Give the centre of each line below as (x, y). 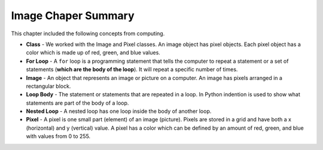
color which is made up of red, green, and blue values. (93, 53)
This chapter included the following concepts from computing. (88, 33)
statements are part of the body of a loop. (77, 103)
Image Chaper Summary (73, 16)
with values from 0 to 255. (58, 136)
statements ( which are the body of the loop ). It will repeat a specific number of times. (132, 69)
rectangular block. (48, 86)
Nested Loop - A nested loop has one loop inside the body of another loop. (119, 111)
